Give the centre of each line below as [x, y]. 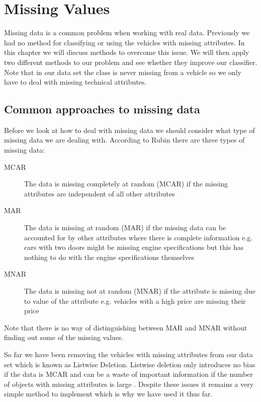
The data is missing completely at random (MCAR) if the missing [126, 184]
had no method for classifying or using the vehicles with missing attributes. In [124, 42]
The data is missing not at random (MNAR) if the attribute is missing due [140, 291]
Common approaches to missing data [102, 109]
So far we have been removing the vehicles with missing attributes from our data [128, 354]
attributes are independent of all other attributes [100, 193]
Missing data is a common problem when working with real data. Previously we [127, 32]
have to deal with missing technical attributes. [75, 82]
